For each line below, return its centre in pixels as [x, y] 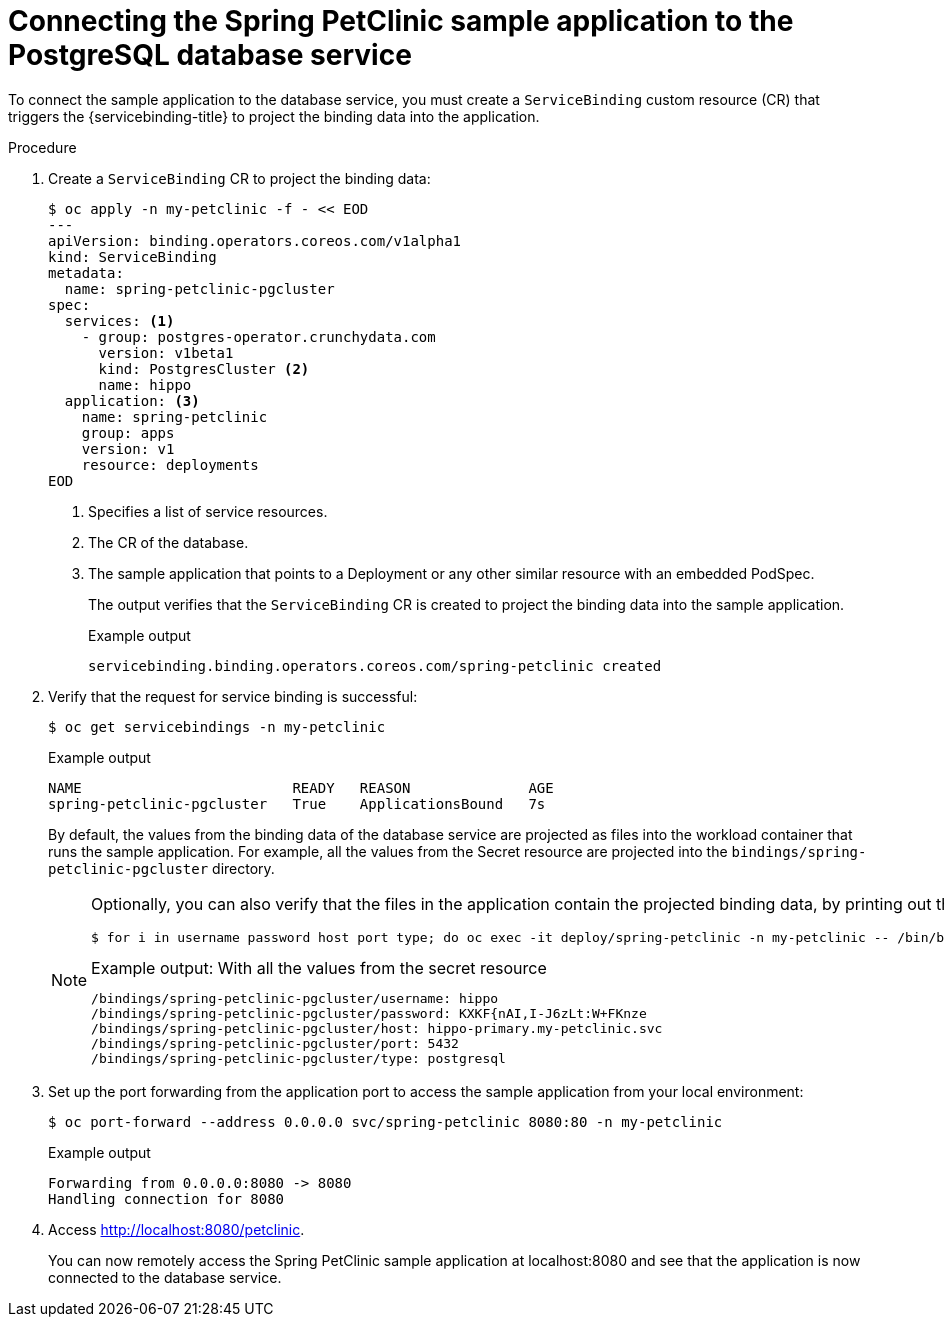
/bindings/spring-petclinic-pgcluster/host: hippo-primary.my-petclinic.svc [377, 1028]
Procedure [42, 147]
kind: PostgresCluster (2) [204, 368]
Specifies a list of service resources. [208, 511]
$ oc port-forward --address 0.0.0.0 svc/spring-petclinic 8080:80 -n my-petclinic [385, 1121]
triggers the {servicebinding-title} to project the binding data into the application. [274, 116]
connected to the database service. [165, 1277]
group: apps [128, 432]
